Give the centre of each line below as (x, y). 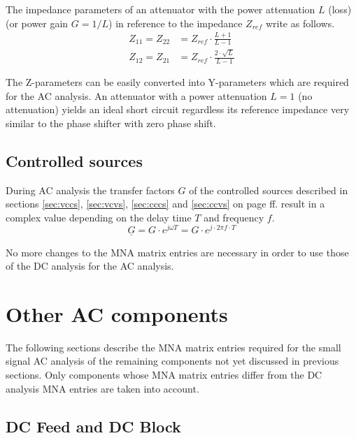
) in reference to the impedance (176, 23)
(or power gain (37, 23)
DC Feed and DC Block (93, 426)
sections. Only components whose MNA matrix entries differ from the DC (164, 375)
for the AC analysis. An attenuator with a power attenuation (136, 95)
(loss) (340, 9)
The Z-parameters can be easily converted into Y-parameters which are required (177, 81)
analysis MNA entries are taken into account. (102, 388)
